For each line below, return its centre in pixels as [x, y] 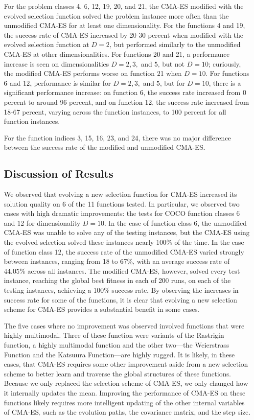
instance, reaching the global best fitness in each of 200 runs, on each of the [117, 280]
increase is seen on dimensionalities [57, 63]
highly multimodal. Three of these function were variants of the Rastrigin [114, 335]
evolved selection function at [46, 44]
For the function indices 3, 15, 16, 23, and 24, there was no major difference [117, 137]
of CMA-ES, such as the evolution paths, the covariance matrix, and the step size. [127, 412]
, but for [172, 82]
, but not [171, 63]
